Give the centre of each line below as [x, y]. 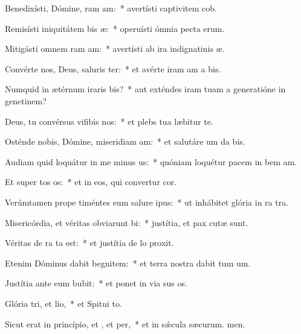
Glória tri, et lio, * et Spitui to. [63, 303]
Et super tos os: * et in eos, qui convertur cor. [91, 182]
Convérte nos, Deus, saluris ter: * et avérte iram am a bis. [113, 68]
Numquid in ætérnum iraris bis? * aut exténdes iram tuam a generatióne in [145, 89]
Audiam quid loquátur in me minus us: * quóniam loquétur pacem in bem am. [151, 161]
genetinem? [26, 100]
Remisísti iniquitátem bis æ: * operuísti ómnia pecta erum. [115, 28]
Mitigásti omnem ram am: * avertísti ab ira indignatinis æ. [115, 49]
